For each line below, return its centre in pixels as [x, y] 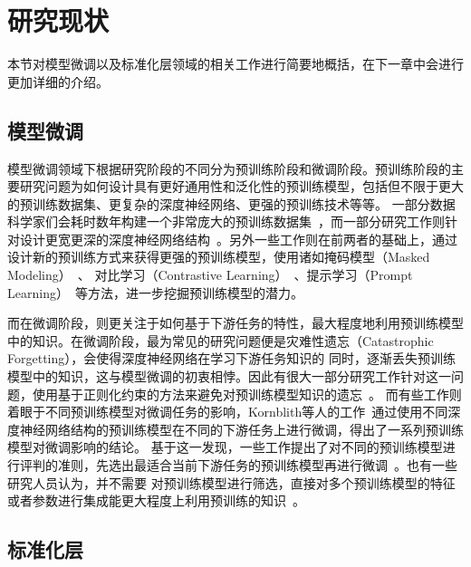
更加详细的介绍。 [58, 81]
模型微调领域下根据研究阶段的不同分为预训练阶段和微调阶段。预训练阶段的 [229, 168]
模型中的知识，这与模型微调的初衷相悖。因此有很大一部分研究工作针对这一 [229, 376]
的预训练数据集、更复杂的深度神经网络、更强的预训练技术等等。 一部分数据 [231, 203]
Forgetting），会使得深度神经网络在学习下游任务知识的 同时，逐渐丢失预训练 [231, 358]
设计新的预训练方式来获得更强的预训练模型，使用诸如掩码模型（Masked [219, 257]
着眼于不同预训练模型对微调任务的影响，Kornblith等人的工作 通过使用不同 [228, 412]
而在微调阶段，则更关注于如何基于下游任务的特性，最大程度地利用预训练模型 [235, 323]
